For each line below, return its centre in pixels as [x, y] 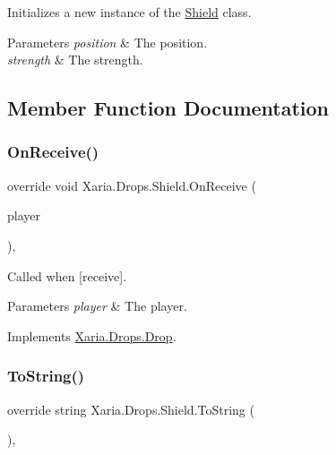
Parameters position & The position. [108, 42]
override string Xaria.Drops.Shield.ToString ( [131, 409]
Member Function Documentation [168, 108]
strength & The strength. [75, 60]
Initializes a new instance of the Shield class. [129, 12]
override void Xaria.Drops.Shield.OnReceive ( [132, 185]
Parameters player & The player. [97, 306]
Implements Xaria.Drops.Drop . [92, 335]
